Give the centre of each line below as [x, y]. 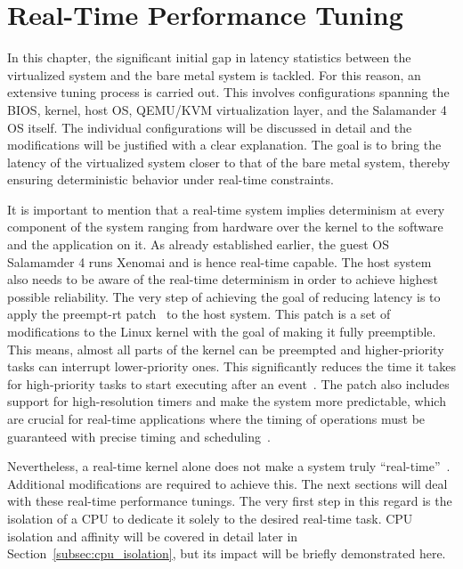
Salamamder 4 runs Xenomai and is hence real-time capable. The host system [219, 261]
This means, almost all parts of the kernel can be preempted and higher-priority [226, 349]
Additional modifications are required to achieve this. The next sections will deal [227, 483]
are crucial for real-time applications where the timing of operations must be [216, 419]
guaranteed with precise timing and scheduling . [139, 436]
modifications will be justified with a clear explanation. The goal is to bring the [224, 145]
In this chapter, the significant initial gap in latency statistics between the [209, 57]
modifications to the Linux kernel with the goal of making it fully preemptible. [222, 332]
